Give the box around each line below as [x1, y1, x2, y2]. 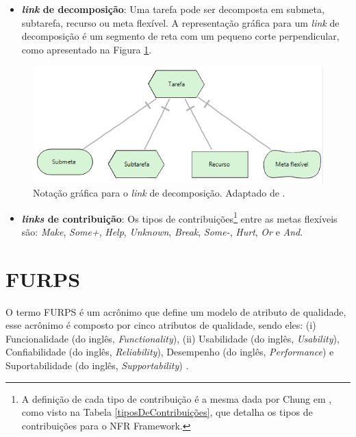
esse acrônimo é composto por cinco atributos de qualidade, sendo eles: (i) [5, 318, 316, 332]
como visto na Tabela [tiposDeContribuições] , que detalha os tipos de [21, 405, 313, 419]
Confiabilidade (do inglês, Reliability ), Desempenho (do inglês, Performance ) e [5, 345, 334, 359]
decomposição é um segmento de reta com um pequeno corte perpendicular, [21, 29, 340, 43]
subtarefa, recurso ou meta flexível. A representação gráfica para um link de [21, 15, 340, 29]
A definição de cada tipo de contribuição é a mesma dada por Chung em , [21, 391, 332, 405]
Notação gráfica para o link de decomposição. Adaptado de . [33, 186, 285, 200]
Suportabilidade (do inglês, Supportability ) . [5, 358, 189, 372]
